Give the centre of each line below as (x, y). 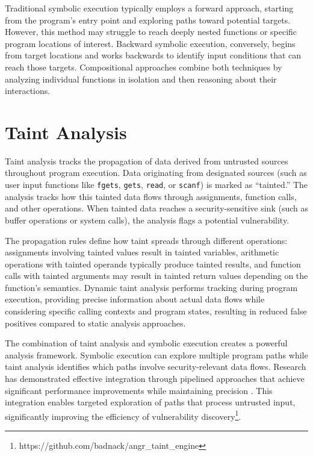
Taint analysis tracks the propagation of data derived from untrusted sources (147, 161)
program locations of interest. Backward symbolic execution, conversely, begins (150, 43)
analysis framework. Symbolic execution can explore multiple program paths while (156, 354)
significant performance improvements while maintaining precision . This (139, 390)
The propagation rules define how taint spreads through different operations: (146, 240)
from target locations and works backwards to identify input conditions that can (153, 55)
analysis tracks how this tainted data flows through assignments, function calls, (151, 196)
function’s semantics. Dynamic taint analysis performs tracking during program (151, 287)
